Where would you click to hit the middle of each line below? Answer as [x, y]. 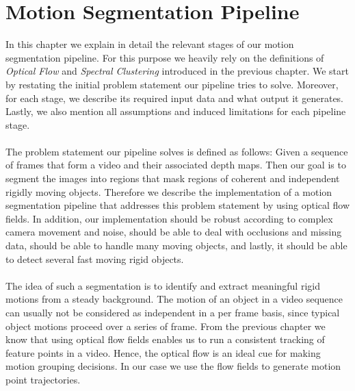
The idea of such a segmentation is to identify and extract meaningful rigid [163, 285]
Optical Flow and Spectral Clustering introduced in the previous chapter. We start [177, 71]
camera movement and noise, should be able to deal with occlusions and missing [174, 232]
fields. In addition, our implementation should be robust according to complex [169, 218]
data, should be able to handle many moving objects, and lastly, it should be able [176, 245]
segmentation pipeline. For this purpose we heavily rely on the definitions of [165, 57]
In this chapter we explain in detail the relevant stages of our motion [150, 44]
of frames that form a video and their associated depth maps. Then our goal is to [176, 165]
